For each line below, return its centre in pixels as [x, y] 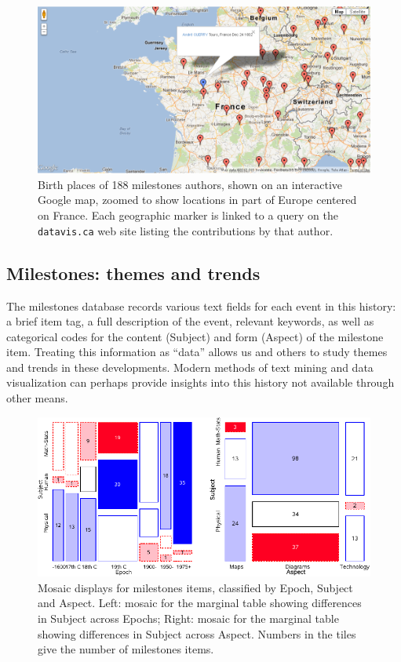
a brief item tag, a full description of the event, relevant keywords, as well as [190, 321]
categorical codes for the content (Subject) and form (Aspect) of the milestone [195, 336]
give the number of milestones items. [126, 649]
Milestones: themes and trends [133, 273]
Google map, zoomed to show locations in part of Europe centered [197, 200]
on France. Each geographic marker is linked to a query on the [188, 215]
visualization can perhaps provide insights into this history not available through [200, 382]
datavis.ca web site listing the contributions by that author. [186, 230]
